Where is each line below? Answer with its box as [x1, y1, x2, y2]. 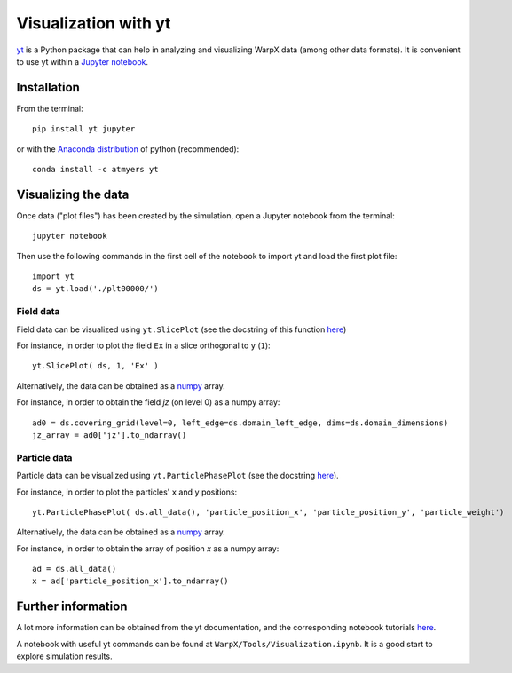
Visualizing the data [16, 186, 130, 202]
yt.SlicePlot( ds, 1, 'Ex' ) [32, 360, 159, 371]
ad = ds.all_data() [32, 564, 117, 574]
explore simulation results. [16, 651, 113, 661]
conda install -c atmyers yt [32, 164, 159, 175]
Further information [16, 599, 128, 614]
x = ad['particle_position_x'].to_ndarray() [32, 576, 230, 586]
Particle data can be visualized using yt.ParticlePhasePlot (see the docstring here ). [16, 471, 339, 481]
